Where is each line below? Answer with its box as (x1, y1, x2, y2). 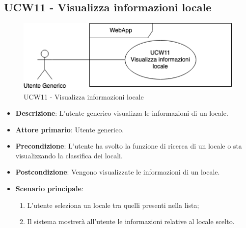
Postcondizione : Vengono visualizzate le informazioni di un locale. (15, 167, 220, 177)
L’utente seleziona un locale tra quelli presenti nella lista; (27, 200, 199, 210)
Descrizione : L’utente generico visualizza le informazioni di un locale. (15, 108, 228, 118)
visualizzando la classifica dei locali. (15, 150, 123, 160)
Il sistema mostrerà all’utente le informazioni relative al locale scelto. (27, 216, 235, 227)
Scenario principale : (15, 183, 83, 194)
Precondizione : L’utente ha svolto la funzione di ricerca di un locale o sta (15, 141, 242, 151)
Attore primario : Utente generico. (15, 124, 124, 134)
